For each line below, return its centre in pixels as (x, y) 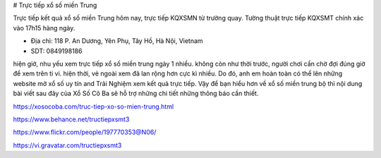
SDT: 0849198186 (56, 51)
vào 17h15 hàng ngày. (44, 28)
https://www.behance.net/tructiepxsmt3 (71, 119)
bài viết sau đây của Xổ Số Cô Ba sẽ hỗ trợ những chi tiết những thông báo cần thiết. (136, 93)
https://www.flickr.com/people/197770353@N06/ (85, 132)
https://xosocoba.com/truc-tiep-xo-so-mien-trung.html (93, 107)
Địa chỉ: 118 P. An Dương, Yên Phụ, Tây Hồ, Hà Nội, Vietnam (117, 41)
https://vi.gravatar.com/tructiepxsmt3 (67, 145)
